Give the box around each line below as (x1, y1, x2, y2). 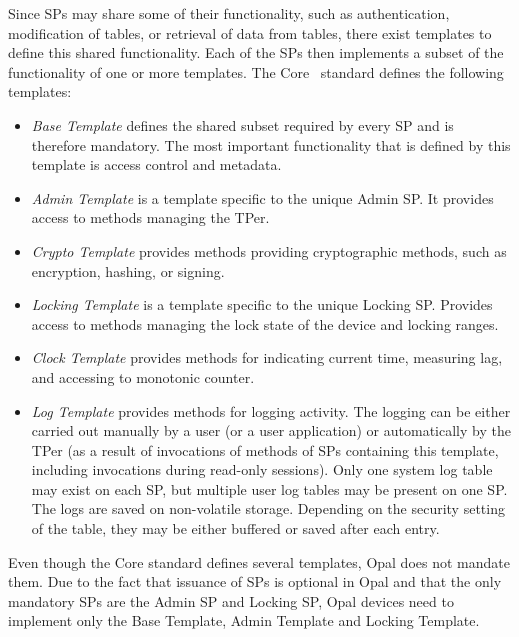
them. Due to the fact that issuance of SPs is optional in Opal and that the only (8, 571, 502, 592)
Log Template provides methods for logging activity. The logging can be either (31, 400, 511, 421)
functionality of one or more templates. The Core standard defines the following (8, 61, 504, 82)
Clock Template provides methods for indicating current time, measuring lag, (31, 347, 503, 368)
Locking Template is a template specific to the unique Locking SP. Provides (31, 294, 493, 315)
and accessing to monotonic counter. (31, 366, 255, 387)
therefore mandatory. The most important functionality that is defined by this (31, 134, 511, 155)
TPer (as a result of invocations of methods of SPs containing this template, (31, 439, 499, 460)
